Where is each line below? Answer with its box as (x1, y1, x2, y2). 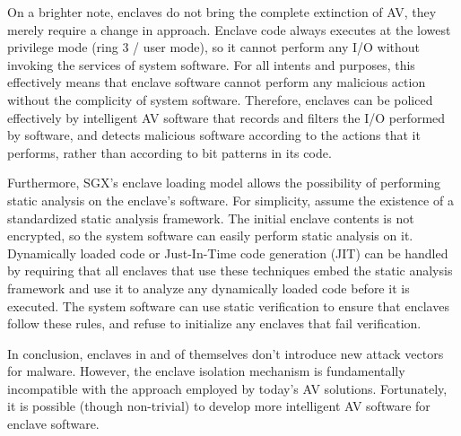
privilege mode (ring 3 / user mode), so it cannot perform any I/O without (7, 38, 421, 57)
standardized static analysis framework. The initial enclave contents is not (7, 208, 414, 227)
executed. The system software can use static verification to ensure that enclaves (7, 296, 449, 315)
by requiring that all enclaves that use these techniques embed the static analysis (7, 261, 453, 280)
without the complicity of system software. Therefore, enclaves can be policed (7, 90, 433, 109)
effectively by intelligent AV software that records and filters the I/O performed (7, 108, 446, 126)
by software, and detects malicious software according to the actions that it (7, 126, 421, 144)
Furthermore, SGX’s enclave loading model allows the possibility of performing (7, 173, 441, 192)
